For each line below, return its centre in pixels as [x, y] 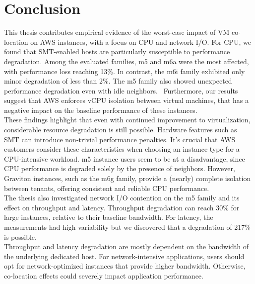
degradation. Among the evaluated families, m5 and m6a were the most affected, [127, 61]
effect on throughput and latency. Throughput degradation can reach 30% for [122, 207]
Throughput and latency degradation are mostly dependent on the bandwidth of [126, 246]
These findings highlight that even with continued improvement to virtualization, [127, 120]
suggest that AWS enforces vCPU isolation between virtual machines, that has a [127, 100]
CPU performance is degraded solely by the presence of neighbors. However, [120, 168]
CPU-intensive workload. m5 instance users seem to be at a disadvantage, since [125, 158]
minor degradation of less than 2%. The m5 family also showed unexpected [118, 81]
